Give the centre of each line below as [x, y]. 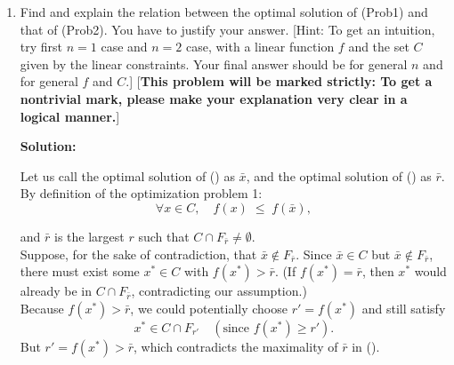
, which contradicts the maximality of [235, 346]
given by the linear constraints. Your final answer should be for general [214, 63]
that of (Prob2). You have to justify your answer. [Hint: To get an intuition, [227, 29]
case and [124, 47]
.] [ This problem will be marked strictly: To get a [279, 81]
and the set [379, 47]
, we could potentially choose [209, 308]
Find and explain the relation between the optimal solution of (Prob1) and [224, 12]
